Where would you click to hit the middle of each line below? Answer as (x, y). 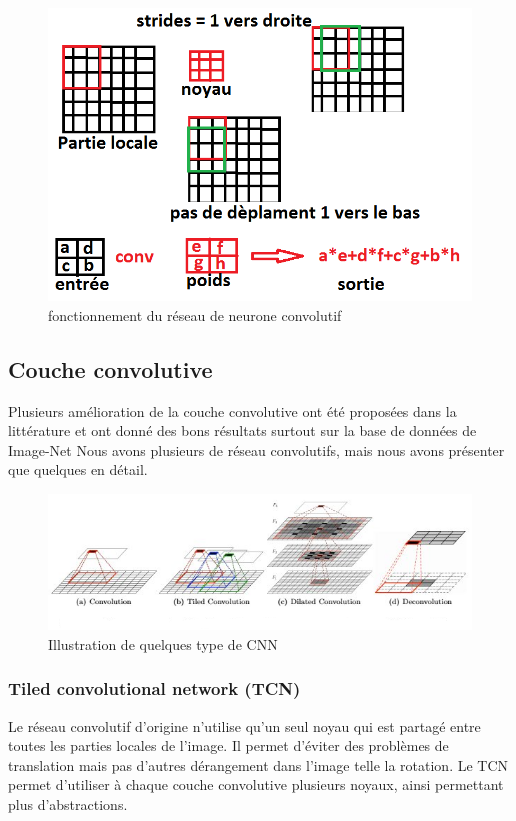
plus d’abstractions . (68, 803)
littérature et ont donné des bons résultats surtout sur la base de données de (242, 430)
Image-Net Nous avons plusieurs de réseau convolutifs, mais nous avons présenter (256, 449)
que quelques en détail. (78, 469)
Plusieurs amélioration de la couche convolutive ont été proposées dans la (232, 410)
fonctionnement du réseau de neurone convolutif (195, 314)
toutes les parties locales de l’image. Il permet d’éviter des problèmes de (228, 745)
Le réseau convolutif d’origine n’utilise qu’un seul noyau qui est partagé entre (244, 725)
